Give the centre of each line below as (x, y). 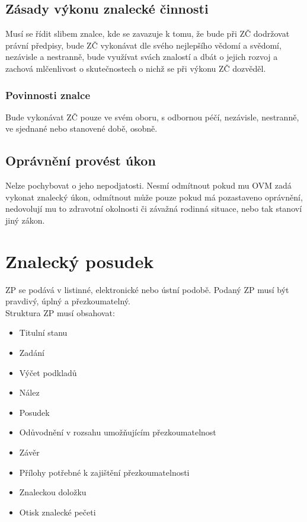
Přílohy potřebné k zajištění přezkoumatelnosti (104, 472)
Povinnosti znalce (48, 95)
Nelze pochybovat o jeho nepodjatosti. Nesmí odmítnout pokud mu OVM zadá (148, 185)
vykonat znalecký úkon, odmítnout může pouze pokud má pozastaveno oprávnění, (154, 197)
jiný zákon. (25, 220)
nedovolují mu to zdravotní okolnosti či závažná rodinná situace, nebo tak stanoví (154, 209)
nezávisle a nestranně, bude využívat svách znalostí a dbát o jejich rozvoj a (142, 57)
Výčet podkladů (48, 372)
